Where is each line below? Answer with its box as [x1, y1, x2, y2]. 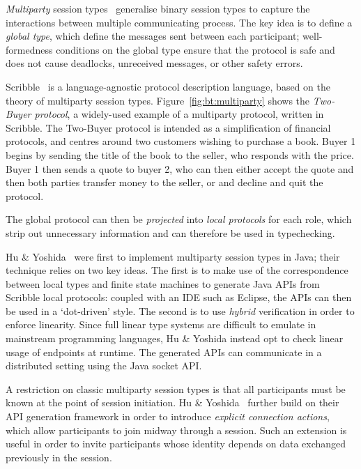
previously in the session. [6, 449, 112, 464]
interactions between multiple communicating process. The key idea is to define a [6, 15, 353, 29]
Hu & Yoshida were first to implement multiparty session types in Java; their [6, 249, 340, 263]
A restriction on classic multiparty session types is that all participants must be [6, 381, 346, 396]
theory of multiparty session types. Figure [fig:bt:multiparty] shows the [6, 93, 310, 107]
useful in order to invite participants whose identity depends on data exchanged [6, 436, 346, 451]
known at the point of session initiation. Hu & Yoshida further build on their [6, 395, 339, 410]
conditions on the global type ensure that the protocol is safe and [56, 42, 335, 56]
